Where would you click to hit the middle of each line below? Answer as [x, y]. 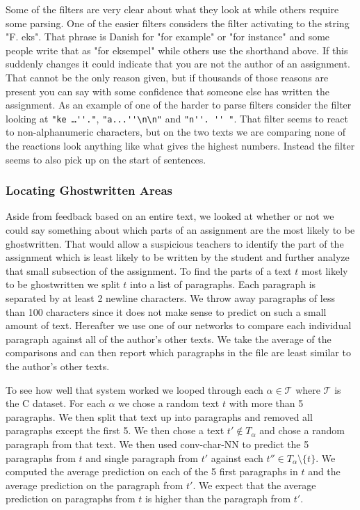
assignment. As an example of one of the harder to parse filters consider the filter [179, 105]
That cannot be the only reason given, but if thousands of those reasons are [167, 77]
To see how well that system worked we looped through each [134, 389]
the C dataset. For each [56, 403]
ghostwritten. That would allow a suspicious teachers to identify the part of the [175, 243]
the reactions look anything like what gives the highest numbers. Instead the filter [180, 145]
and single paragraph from [142, 457]
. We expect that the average [254, 485]
